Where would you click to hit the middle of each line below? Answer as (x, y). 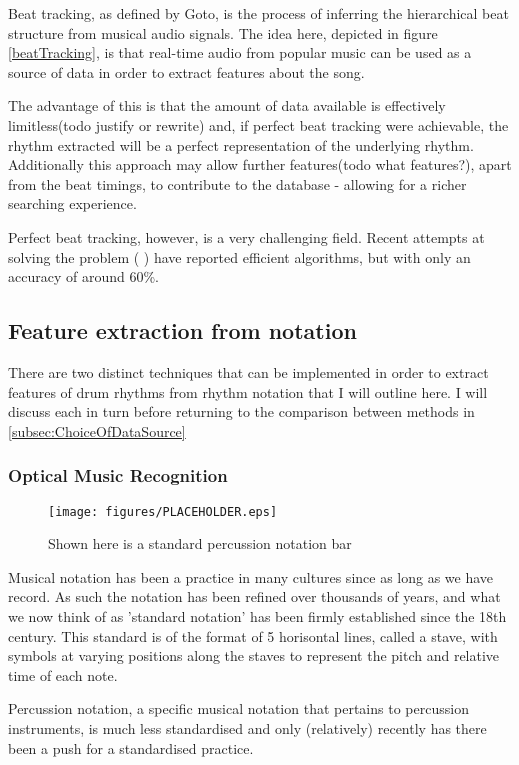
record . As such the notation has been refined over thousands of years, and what (254, 596)
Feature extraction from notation (182, 330)
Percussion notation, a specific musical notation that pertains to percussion (238, 708)
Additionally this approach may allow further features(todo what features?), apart (260, 164)
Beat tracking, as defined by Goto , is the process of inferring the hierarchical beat (258, 13)
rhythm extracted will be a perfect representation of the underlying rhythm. (241, 144)
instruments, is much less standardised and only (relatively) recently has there (247, 727)
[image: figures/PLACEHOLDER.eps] (163, 511)
